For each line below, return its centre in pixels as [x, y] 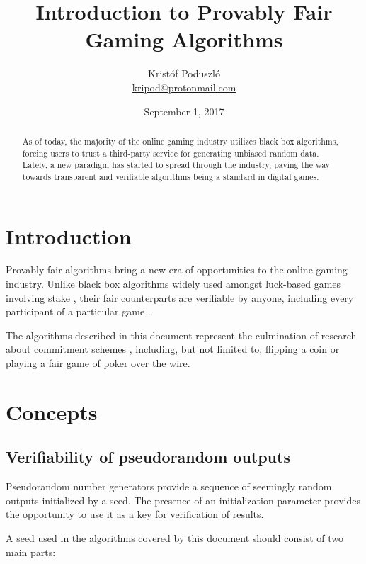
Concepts [52, 411]
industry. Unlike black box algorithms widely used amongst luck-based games [173, 284]
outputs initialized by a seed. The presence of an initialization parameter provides [183, 500]
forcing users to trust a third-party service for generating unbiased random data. [171, 153]
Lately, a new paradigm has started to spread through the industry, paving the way [176, 165]
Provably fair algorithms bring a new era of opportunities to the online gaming [177, 270]
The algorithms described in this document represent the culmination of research [181, 335]
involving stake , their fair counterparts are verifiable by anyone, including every [180, 297]
